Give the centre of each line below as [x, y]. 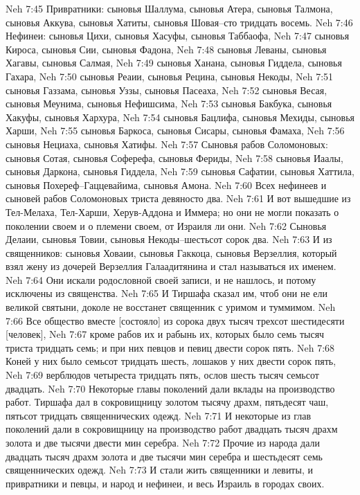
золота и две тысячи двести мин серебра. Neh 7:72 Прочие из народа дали [163, 442]
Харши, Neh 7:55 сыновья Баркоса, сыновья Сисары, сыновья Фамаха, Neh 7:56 [175, 130]
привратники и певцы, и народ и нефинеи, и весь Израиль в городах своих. [165, 483]
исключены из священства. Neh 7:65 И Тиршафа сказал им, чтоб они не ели [167, 293]
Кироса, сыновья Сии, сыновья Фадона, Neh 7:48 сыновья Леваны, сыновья [166, 49]
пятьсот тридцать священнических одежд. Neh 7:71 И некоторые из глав [159, 415]
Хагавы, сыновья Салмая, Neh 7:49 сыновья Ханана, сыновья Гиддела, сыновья [174, 63]
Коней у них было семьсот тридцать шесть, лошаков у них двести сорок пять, [171, 361]
